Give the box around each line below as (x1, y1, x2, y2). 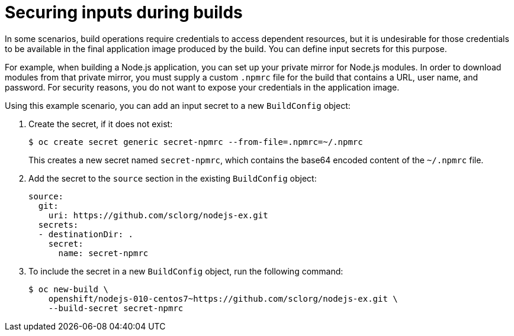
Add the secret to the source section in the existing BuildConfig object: (28, 173, 317, 183)
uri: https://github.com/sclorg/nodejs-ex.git (48, 210, 268, 220)
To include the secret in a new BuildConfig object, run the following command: (28, 266, 343, 276)
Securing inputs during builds (5, 2, 243, 22)
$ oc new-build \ (28, 284, 108, 294)
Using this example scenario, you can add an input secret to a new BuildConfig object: (5, 100, 351, 111)
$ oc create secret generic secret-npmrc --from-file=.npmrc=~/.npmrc (28, 137, 363, 147)
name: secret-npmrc (58, 248, 149, 258)
